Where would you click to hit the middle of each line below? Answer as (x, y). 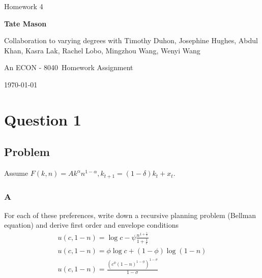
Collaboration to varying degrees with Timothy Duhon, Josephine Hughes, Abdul (131, 40)
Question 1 (43, 119)
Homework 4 (24, 6)
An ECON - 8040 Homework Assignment (69, 67)
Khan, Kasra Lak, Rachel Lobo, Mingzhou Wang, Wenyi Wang (102, 50)
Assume (16, 173)
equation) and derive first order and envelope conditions (91, 225)
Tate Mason (25, 23)
